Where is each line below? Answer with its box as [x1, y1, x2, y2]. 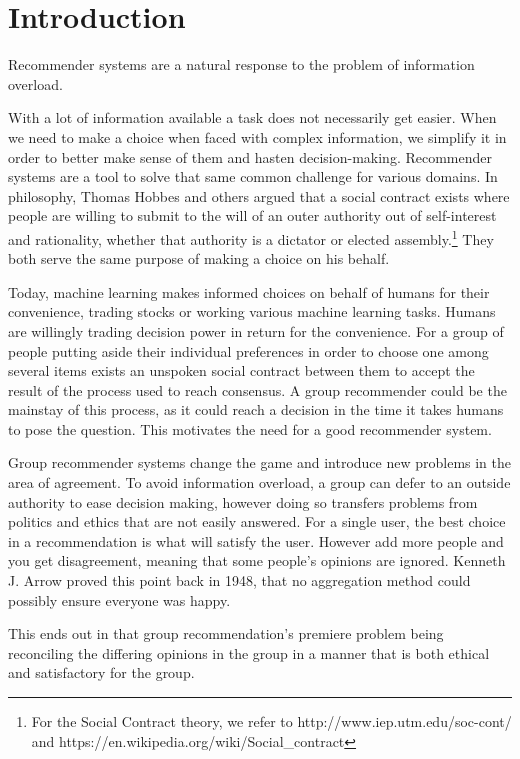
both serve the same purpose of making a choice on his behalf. [8, 248, 390, 269]
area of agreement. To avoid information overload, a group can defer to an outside [8, 472, 511, 493]
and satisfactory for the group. [8, 662, 195, 683]
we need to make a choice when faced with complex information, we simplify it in [8, 126, 507, 147]
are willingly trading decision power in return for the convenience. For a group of [8, 320, 504, 341]
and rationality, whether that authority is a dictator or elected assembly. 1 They [8, 225, 494, 249]
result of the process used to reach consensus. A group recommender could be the [8, 379, 507, 400]
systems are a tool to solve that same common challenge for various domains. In [8, 166, 498, 187]
